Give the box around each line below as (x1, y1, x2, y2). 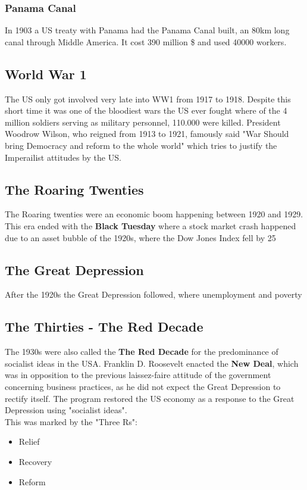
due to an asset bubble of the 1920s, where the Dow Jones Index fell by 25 (5, 231, 276, 244)
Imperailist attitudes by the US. (5, 151, 121, 163)
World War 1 (5, 64, 87, 83)
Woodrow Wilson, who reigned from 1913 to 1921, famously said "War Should (5, 127, 289, 140)
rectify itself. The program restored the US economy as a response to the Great (5, 392, 295, 404)
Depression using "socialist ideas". (5, 404, 127, 416)
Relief (18, 435, 40, 448)
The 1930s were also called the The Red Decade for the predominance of (5, 345, 278, 358)
